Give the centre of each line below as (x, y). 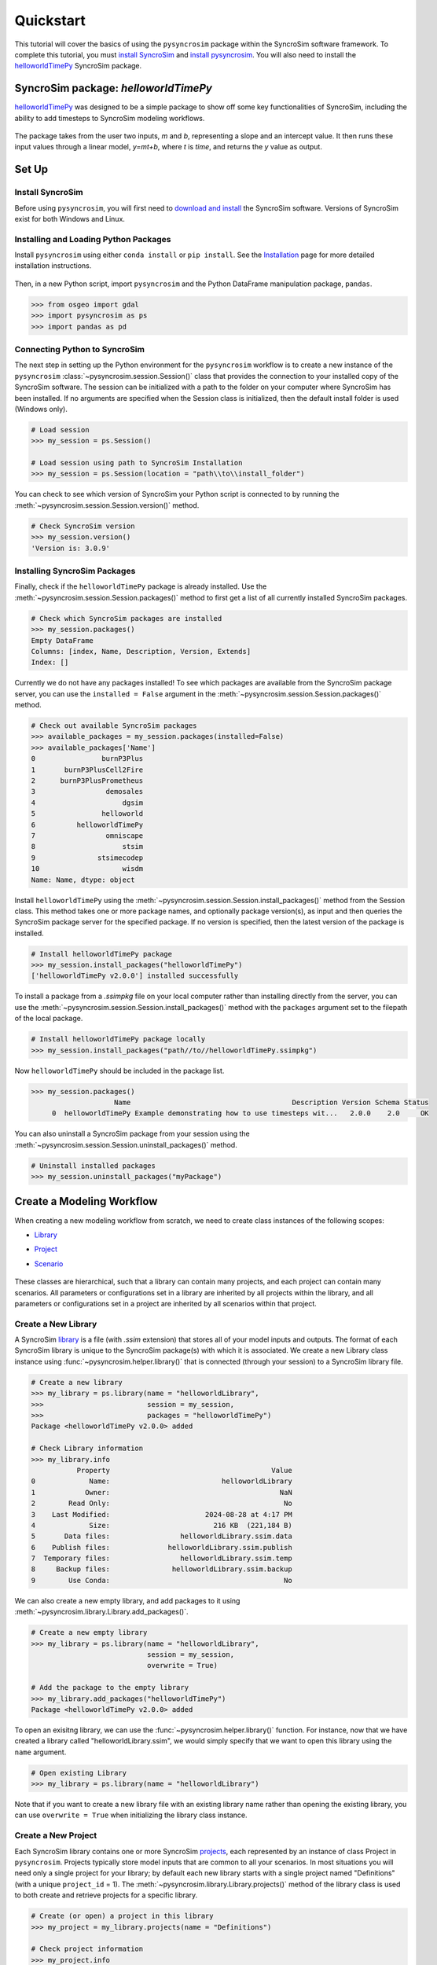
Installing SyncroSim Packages (75, 571)
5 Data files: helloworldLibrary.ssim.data (162, 1536)
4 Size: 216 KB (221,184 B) (162, 1525)
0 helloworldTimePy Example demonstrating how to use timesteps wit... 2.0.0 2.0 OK (240, 1113)
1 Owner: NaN (162, 1492)
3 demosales (87, 792)
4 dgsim (87, 803)
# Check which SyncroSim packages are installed (127, 618)
